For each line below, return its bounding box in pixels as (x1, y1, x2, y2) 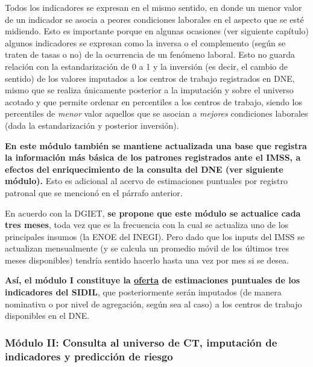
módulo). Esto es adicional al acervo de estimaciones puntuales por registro (5, 174, 288, 187)
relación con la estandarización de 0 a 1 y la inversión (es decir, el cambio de (5, 60, 288, 72)
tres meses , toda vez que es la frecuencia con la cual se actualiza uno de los (5, 218, 289, 231)
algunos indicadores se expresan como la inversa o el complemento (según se (5, 36, 286, 49)
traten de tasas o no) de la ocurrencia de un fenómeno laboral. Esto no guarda (5, 48, 295, 61)
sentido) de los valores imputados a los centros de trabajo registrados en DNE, (5, 72, 295, 84)
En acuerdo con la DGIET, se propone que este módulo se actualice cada (5, 206, 301, 219)
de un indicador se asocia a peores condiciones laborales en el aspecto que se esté (5, 13, 304, 25)
